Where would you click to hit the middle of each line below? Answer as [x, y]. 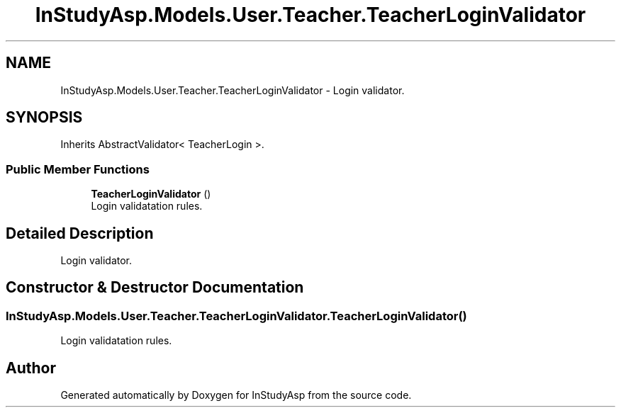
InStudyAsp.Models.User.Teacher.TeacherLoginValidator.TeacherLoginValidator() [236, 316]
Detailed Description [80, 233]
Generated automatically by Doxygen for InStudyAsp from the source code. [236, 395]
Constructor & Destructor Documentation [155, 288]
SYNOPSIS [44, 118]
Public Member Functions [78, 169]
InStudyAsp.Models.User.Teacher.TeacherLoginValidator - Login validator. [233, 90]
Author [31, 368]
